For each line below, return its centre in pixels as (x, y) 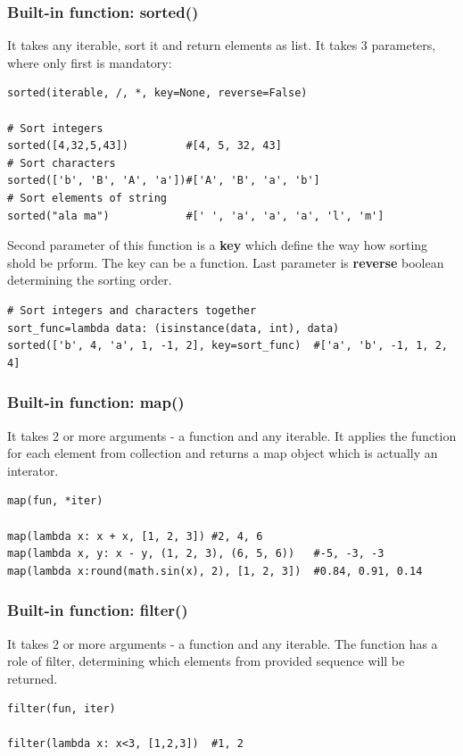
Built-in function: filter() (98, 610)
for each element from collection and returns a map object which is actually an (223, 453)
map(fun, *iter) (55, 501)
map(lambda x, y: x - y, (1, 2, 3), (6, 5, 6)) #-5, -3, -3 (196, 554)
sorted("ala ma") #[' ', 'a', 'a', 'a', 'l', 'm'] (196, 216)
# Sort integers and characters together (132, 310)
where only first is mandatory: (90, 62)
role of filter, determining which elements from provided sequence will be (206, 661)
